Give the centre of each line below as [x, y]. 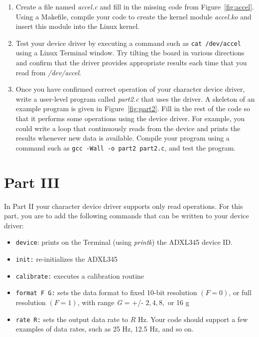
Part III [32, 182]
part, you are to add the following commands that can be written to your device [127, 216]
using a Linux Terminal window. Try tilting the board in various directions [130, 53]
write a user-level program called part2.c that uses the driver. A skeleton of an [135, 98]
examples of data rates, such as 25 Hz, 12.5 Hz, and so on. [105, 329]
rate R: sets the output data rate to [72, 319]
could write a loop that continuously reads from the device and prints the [128, 128]
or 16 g [178, 302]
